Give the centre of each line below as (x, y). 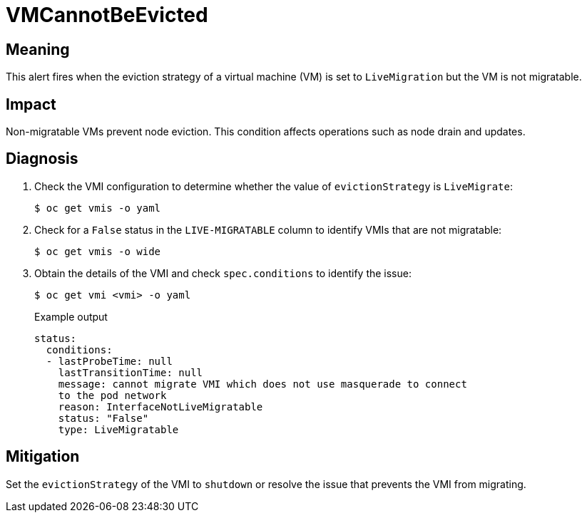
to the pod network (112, 395)
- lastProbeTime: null (109, 361)
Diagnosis (42, 159)
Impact (31, 104)
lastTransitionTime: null (131, 372)
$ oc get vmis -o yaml (98, 208)
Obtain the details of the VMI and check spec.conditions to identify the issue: (223, 273)
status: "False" (103, 418)
